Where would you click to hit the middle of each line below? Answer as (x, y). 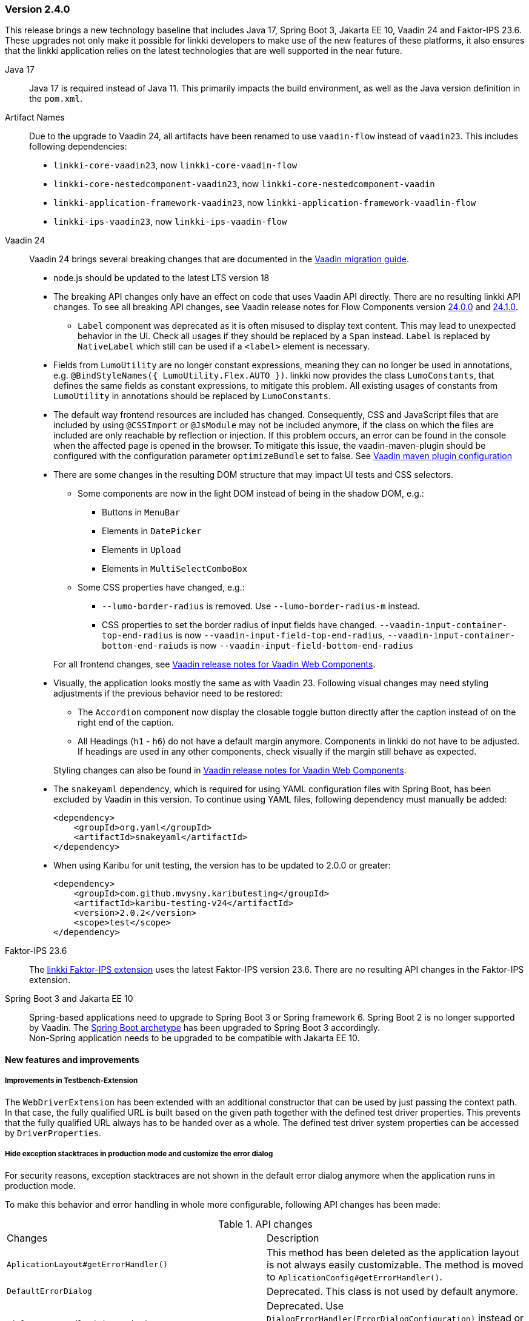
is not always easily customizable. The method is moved (395, 1264)
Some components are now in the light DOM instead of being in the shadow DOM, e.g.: (251, 494)
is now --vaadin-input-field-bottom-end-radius (302, 646)
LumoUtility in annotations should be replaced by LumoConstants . (192, 396)
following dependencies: (78, 147)
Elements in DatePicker (152, 531)
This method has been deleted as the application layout (393, 1252)
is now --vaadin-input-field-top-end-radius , (280, 635)
